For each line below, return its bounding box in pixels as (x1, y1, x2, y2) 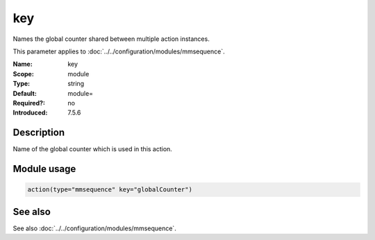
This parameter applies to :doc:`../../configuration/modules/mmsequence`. (12, 47, 225, 55)
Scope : (12, 69, 34, 78)
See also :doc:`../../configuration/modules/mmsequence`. (12, 224, 176, 232)
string (67, 80, 85, 88)
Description (12, 127, 65, 139)
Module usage (12, 163, 76, 175)
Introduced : (12, 108, 48, 117)
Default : (12, 89, 37, 97)
